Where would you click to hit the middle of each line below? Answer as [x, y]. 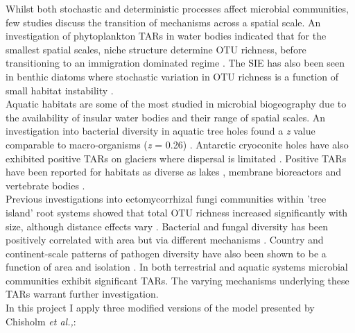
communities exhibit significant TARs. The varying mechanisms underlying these [177, 280]
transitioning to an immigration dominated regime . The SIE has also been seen [175, 63]
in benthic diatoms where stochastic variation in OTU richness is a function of [172, 76]
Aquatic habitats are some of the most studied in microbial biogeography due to [176, 104]
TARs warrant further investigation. [82, 294]
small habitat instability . [60, 90]
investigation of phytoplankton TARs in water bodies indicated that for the [166, 36]
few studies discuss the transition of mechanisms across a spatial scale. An [163, 22]
